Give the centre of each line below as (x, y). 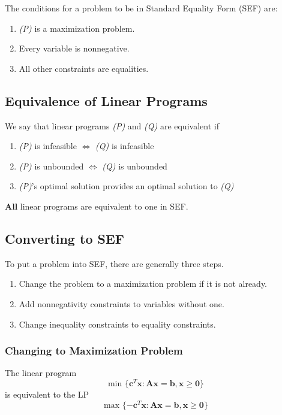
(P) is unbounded (51, 166)
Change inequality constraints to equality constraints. (117, 324)
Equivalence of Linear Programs (106, 100)
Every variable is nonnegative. (74, 48)
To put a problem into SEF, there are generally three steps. (114, 263)
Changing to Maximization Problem (94, 351)
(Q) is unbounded (135, 166)
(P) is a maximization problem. (77, 28)
